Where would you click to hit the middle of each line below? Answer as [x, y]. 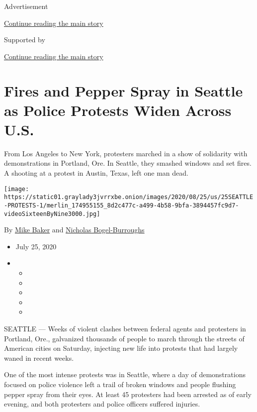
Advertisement [26, 6]
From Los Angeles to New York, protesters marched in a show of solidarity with [126, 153]
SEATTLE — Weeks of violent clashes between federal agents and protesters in [125, 329]
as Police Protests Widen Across [118, 110]
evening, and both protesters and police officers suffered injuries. [102, 404]
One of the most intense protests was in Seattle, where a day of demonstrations [125, 374]
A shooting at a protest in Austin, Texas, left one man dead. [96, 173]
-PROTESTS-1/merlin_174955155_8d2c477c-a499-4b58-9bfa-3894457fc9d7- [122, 205]
